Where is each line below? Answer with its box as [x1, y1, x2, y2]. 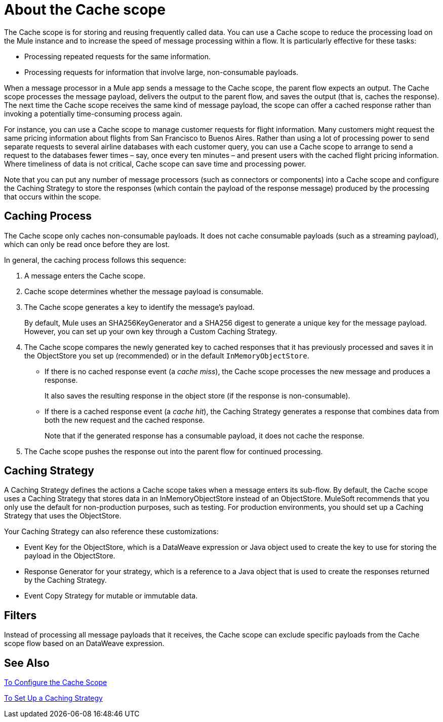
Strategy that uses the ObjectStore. [4, 511, 122, 520]
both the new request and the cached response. [45, 415, 205, 424]
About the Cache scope [4, 1, 166, 18]
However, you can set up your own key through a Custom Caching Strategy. [24, 327, 277, 336]
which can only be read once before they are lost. [4, 239, 170, 249]
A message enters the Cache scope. [24, 271, 145, 280]
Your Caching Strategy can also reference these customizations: [4, 527, 219, 536]
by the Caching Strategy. [24, 576, 107, 585]
